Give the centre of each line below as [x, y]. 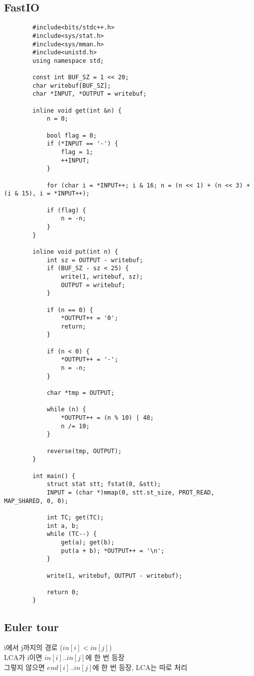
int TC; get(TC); [75, 517]
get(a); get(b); [88, 542]
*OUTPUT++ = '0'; [90, 318]
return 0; [63, 592]
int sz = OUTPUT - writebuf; [95, 260]
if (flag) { [66, 210]
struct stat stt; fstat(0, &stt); [104, 484]
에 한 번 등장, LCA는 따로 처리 [140, 667]
